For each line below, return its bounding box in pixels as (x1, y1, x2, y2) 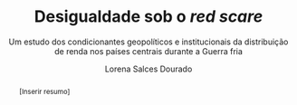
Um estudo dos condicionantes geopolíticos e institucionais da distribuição (8, 36, 289, 47)
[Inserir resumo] (18, 86, 71, 96)
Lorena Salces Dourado (104, 63, 193, 74)
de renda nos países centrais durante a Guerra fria (53, 45, 244, 56)
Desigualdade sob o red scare (34, 6, 263, 27)
